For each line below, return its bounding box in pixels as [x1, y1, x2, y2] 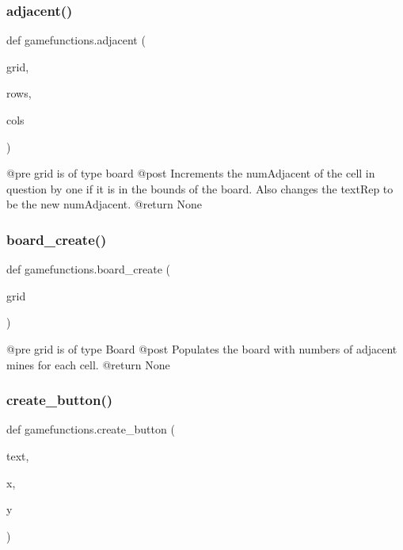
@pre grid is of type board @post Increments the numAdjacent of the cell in [6, 165, 375, 181]
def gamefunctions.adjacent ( [6, 32, 146, 48]
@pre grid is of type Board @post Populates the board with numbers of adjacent [6, 340, 397, 357]
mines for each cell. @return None [6, 356, 170, 372]
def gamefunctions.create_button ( [6, 421, 175, 437]
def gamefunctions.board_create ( [6, 261, 171, 277]
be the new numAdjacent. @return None [6, 196, 203, 212]
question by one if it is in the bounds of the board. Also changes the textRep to [6, 180, 393, 197]
